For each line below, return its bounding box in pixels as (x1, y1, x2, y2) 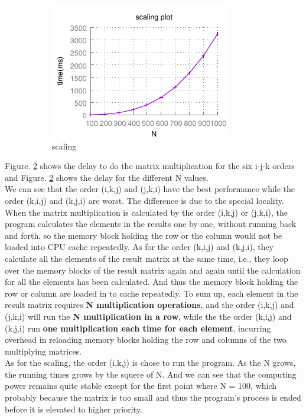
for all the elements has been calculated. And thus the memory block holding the (5, 275, 298, 288)
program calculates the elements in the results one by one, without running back (5, 217, 297, 230)
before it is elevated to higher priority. (5, 402, 142, 415)
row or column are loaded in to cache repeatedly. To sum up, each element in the (5, 287, 298, 299)
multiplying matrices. (5, 345, 82, 357)
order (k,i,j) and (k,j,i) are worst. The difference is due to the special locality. (5, 194, 284, 206)
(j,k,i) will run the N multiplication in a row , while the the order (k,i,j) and (5, 310, 292, 322)
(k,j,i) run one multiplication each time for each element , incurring (5, 321, 271, 334)
